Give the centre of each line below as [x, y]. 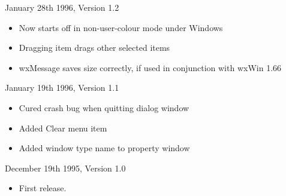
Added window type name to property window [104, 148]
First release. [43, 188]
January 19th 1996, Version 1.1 [62, 88]
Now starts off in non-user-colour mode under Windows [121, 27]
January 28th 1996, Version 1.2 [62, 7]
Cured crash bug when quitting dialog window [104, 107]
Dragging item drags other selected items [94, 48]
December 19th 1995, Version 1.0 [65, 168]
